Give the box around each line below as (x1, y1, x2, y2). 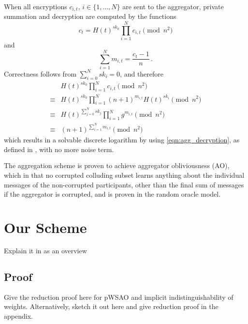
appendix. (4, 310, 33, 321)
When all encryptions (4, 1, 67, 11)
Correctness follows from (4, 68, 77, 78)
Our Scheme (4, 217, 87, 237)
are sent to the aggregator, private (122, 1, 224, 11)
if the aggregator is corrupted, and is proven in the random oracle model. (4, 189, 221, 199)
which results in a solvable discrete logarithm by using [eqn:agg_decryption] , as (4, 135, 240, 145)
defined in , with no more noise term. (4, 144, 114, 154)
